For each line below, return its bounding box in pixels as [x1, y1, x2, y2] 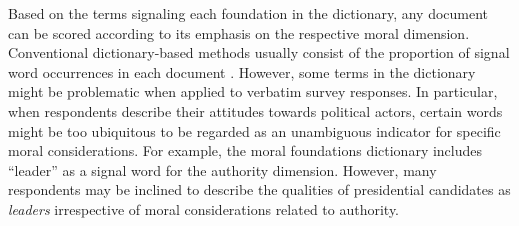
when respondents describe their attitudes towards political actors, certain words [8, 100, 503, 121]
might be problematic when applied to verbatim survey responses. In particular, [8, 81, 498, 102]
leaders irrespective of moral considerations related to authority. [8, 198, 400, 219]
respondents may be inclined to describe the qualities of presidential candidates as [8, 179, 511, 200]
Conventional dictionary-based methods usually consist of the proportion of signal [8, 42, 510, 63]
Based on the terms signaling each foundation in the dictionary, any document [8, 3, 489, 23]
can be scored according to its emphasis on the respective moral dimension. [8, 22, 470, 43]
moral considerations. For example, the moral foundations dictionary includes [8, 140, 483, 161]
